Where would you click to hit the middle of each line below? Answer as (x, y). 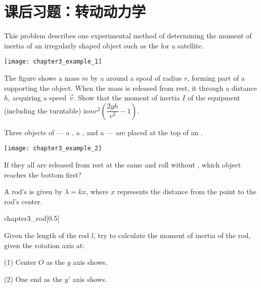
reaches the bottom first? (43, 174)
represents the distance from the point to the (187, 191)
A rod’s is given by (33, 191)
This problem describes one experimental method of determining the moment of (128, 36)
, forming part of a (216, 77)
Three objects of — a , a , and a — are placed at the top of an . (103, 132)
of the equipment (214, 98)
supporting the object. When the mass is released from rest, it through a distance (130, 88)
